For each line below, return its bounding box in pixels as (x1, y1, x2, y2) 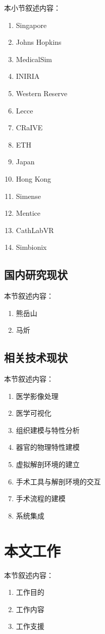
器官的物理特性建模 (16, 442, 80, 452)
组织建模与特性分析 (16, 424, 80, 435)
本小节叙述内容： (4, 3, 61, 13)
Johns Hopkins (16, 37, 62, 47)
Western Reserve (16, 88, 68, 98)
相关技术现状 (4, 350, 68, 365)
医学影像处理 (16, 390, 59, 401)
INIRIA (16, 71, 40, 81)
